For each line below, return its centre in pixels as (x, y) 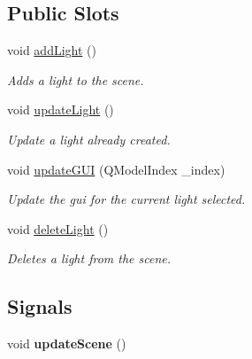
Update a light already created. (89, 139)
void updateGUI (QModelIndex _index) (116, 169)
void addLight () (52, 50)
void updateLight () (61, 109)
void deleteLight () (58, 228)
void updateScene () (67, 343)
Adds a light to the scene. (76, 79)
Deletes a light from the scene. (89, 258)
